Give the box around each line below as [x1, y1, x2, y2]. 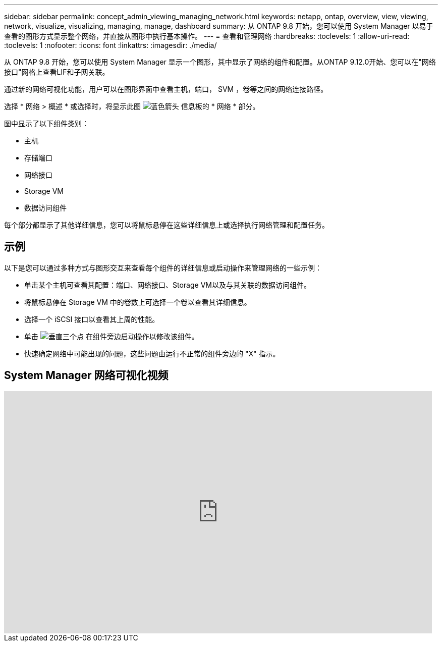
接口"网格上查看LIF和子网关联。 [4, 68, 109, 76]
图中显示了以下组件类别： [4, 119, 89, 128]
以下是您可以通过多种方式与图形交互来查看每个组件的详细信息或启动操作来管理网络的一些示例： [4, 263, 322, 272]
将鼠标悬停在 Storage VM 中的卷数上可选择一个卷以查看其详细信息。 [24, 297, 251, 306]
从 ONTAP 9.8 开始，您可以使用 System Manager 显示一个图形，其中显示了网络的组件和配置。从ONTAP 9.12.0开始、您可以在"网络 [4, 58, 436, 66]
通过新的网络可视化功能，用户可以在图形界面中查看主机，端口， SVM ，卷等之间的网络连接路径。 [4, 85, 328, 93]
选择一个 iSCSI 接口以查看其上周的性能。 [24, 314, 159, 324]
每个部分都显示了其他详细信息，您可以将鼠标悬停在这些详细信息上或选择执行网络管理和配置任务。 [4, 221, 329, 229]
